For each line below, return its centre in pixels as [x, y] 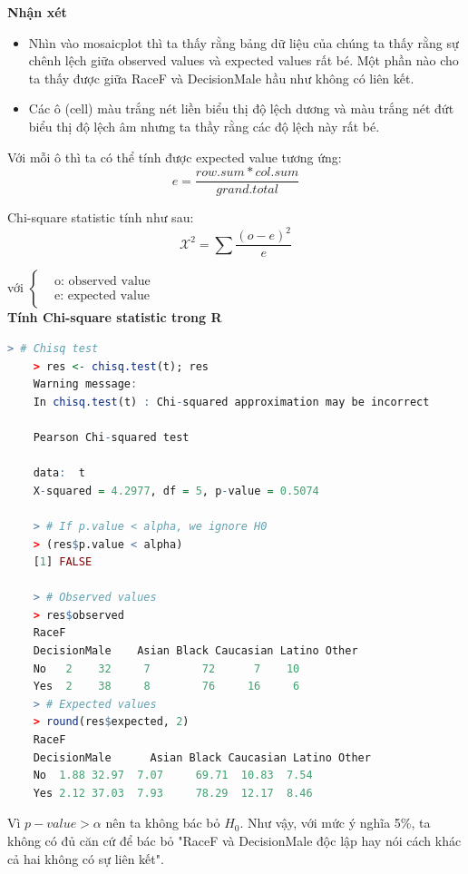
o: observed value [102, 282]
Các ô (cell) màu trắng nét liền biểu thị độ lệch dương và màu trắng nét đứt [241, 108]
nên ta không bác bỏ [163, 823]
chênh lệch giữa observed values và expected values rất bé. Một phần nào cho [244, 60]
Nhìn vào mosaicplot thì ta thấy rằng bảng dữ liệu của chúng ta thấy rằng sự [244, 42]
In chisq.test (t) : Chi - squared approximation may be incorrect [231, 402]
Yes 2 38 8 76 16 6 [166, 687]
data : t [59, 473]
